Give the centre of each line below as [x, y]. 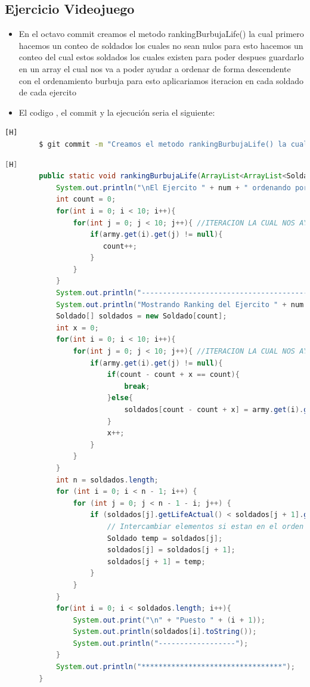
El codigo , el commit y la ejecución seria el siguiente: [117, 112]
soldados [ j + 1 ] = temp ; [156, 561]
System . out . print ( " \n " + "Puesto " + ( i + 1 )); [169, 620]
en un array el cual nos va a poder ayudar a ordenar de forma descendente [155, 68]
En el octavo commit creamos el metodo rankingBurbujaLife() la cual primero [161, 34]
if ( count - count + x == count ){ [173, 375]
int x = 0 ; [77, 328]
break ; [137, 386]
